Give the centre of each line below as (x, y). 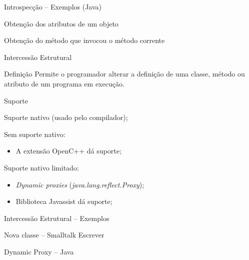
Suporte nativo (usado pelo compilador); (66, 117)
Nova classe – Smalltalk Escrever (54, 235)
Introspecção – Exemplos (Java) (53, 6)
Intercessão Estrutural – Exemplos (57, 218)
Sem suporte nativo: (35, 134)
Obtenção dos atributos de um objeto (61, 23)
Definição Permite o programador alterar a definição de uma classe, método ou (124, 74)
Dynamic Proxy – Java (39, 251)
